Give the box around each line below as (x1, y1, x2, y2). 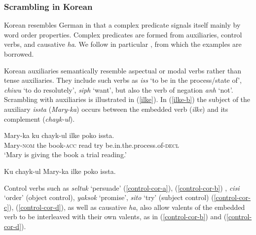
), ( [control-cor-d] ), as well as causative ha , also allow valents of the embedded (9, 201, 245, 212)
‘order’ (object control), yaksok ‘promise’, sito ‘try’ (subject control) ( (4, 192, 214, 202)
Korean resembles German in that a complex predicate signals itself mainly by (4, 20, 241, 30)
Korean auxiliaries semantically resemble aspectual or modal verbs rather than (4, 65, 241, 75)
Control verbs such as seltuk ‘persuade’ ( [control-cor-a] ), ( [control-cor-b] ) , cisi (4, 182, 240, 193)
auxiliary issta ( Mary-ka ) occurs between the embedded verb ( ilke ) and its (4, 103, 228, 114)
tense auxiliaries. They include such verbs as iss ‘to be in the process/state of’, (4, 75, 242, 85)
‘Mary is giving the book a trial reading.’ (4, 149, 127, 160)
